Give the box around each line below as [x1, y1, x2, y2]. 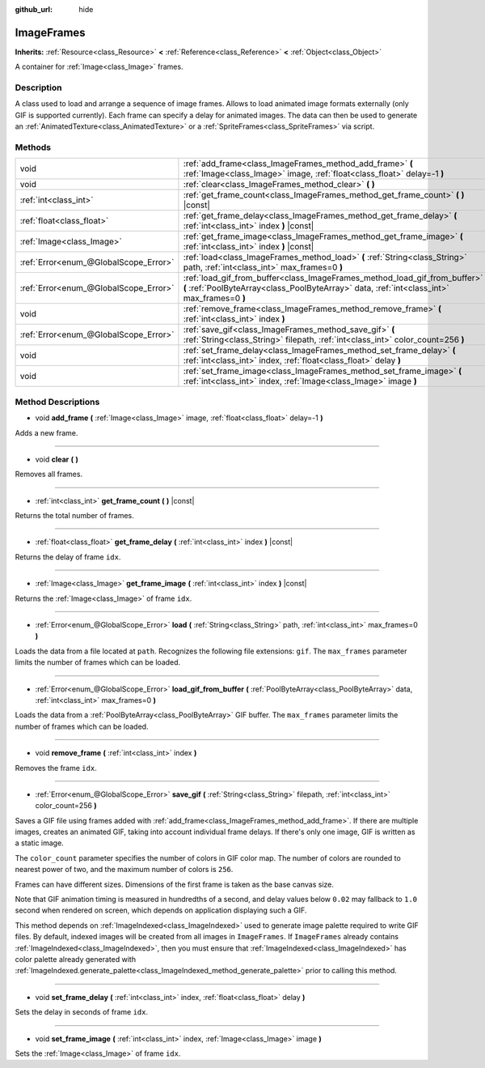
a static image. [15, 838, 64, 848]
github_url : [15, 5, 53, 14]
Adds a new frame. [15, 428, 78, 437]
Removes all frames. [15, 470, 83, 479]
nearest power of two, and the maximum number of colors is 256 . [15, 865, 234, 874]
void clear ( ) [35, 454, 78, 464]
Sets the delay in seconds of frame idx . [15, 1007, 149, 1017]
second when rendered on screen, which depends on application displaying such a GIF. [15, 905, 307, 915]
